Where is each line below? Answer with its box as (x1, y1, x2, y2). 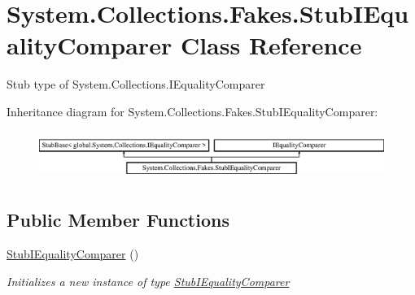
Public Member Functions (7, 207, 229, 232)
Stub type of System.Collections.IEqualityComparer (7, 76, 265, 93)
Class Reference (180, 28, 362, 62)
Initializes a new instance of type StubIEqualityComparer (7, 272, 290, 289)
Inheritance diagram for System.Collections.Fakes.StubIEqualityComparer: (7, 102, 378, 119)
